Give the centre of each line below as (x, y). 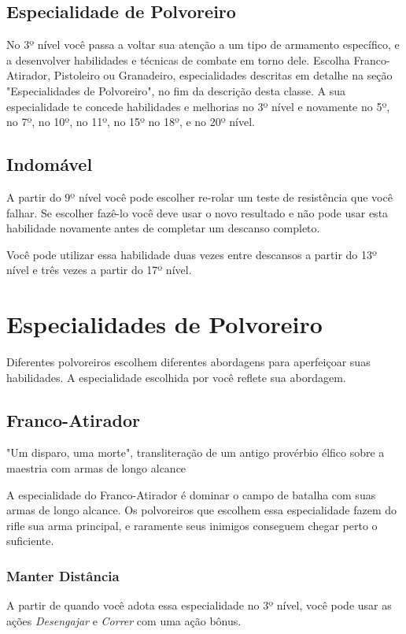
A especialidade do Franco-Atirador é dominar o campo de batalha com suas (191, 494)
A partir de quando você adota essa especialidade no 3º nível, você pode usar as (199, 605)
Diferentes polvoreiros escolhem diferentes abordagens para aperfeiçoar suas (188, 362)
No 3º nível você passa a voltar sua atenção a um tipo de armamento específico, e (203, 44)
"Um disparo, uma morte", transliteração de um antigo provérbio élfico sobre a (196, 452)
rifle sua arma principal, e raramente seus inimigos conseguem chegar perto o (192, 525)
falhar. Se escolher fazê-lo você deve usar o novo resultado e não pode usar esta (197, 212)
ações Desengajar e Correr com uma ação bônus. (124, 620)
